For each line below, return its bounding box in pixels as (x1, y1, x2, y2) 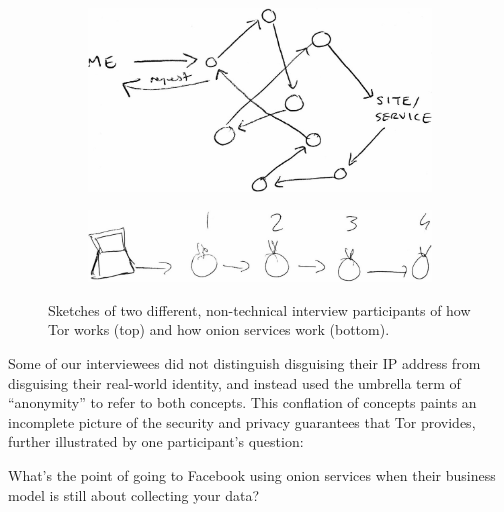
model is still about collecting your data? (8, 484, 260, 505)
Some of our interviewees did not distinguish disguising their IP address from (8, 353, 481, 374)
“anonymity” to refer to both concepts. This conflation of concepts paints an (8, 392, 477, 413)
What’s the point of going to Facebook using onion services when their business (8, 464, 496, 485)
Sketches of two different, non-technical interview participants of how (48, 299, 471, 320)
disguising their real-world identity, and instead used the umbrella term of (8, 372, 461, 393)
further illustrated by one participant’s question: (8, 431, 304, 452)
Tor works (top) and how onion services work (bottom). (48, 319, 390, 340)
